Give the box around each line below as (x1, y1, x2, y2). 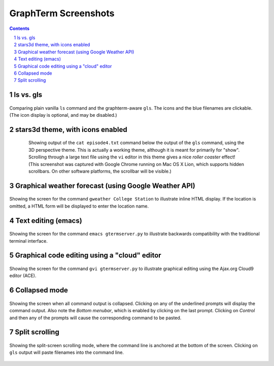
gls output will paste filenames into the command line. (9, 349, 124, 355)
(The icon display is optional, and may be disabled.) (9, 112, 117, 118)
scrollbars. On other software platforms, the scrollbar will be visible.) (28, 168, 172, 175)
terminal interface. (9, 238, 48, 244)
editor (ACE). (9, 273, 37, 279)
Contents (9, 25, 30, 31)
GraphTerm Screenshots (9, 8, 115, 19)
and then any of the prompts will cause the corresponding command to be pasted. (9, 315, 182, 321)
